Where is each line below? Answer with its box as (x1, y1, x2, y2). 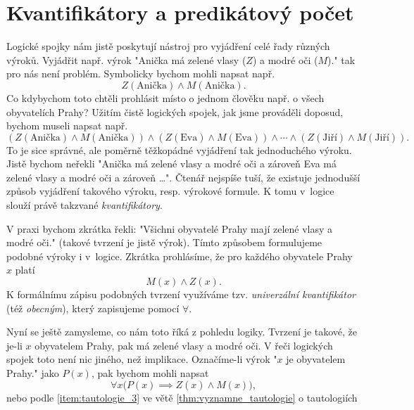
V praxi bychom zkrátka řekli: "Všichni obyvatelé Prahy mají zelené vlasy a (6, 221, 333, 236)
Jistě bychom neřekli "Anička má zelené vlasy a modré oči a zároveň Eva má (6, 156, 337, 171)
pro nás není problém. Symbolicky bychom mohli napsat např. (6, 66, 275, 81)
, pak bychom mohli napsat (91, 366, 209, 380)
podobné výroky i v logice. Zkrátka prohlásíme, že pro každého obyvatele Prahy (6, 248, 353, 263)
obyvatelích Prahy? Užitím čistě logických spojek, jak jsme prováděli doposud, (6, 104, 344, 119)
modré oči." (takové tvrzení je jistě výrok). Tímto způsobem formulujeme (6, 235, 322, 250)
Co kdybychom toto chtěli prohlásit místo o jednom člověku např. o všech (6, 90, 325, 105)
